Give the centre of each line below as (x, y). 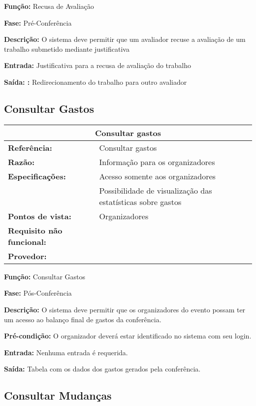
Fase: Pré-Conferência (38, 22)
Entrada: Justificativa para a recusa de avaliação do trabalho (98, 65)
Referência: (30, 147)
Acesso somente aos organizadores (157, 176)
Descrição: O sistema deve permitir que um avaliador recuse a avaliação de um (125, 39)
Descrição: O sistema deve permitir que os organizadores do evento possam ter (125, 309)
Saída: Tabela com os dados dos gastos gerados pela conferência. (102, 369)
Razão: (21, 162)
